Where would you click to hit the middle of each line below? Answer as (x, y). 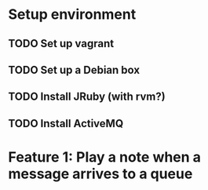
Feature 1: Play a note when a (105, 157)
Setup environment (72, 15)
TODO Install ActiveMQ (66, 123)
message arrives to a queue (100, 174)
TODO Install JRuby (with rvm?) (87, 97)
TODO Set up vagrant (61, 44)
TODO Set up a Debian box (74, 69)
